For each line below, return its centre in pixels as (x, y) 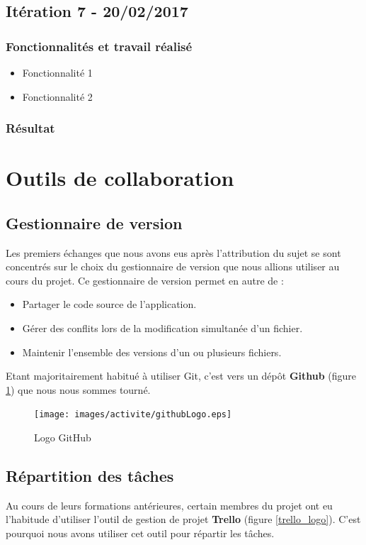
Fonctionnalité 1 (57, 72)
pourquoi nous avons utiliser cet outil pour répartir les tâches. (140, 533)
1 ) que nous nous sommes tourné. (78, 389)
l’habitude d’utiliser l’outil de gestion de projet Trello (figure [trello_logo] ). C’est (183, 519)
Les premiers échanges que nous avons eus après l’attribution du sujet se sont (173, 252)
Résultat (30, 128)
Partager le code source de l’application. (109, 304)
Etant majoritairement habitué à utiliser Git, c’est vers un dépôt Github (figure (181, 376)
